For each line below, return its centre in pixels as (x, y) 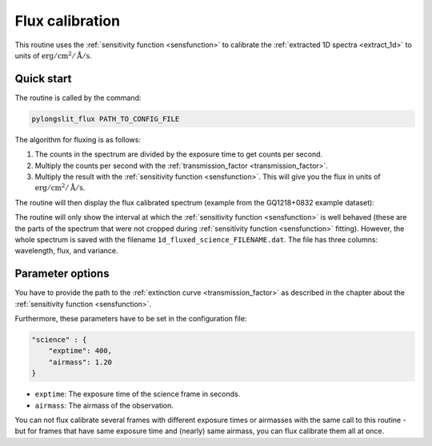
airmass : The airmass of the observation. (104, 405)
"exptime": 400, (80, 351)
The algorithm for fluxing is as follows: (78, 139)
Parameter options (62, 274)
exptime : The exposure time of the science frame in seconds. (138, 394)
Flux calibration (67, 21)
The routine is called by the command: (78, 98)
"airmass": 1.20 (80, 362)
